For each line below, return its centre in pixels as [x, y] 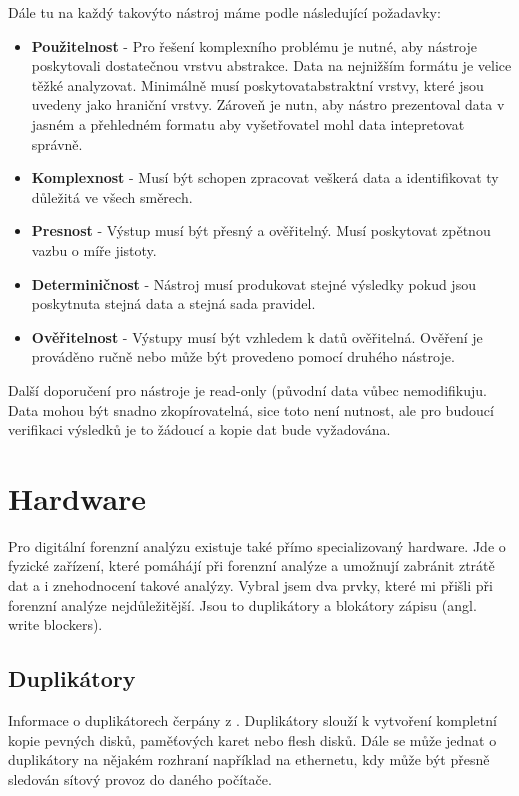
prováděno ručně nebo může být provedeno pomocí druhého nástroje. [243, 356]
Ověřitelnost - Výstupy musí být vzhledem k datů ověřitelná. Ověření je [257, 336]
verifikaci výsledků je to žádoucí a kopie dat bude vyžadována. [199, 429]
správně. [57, 143]
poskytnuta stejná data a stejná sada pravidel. [173, 303]
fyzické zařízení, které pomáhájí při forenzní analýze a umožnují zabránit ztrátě [251, 565]
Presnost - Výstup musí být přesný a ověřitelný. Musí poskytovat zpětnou [261, 230]
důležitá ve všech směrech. [112, 196]
